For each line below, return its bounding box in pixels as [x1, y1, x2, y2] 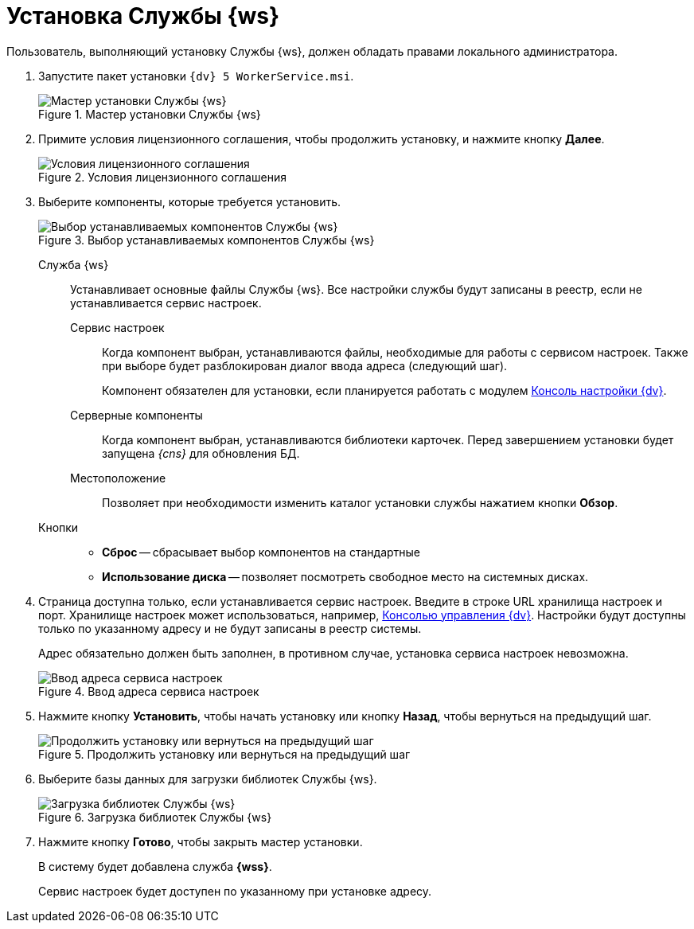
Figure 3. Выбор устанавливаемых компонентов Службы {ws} [38, 232, 375, 247]
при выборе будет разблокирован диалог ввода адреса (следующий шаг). [102, 358, 508, 373]
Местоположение [70, 470, 166, 485]
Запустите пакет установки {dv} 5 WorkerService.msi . [38, 68, 354, 83]
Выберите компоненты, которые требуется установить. [38, 194, 341, 209]
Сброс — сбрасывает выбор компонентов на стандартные [102, 545, 421, 559]
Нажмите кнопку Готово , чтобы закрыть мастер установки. [38, 834, 363, 849]
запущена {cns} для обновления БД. [102, 446, 300, 460]
